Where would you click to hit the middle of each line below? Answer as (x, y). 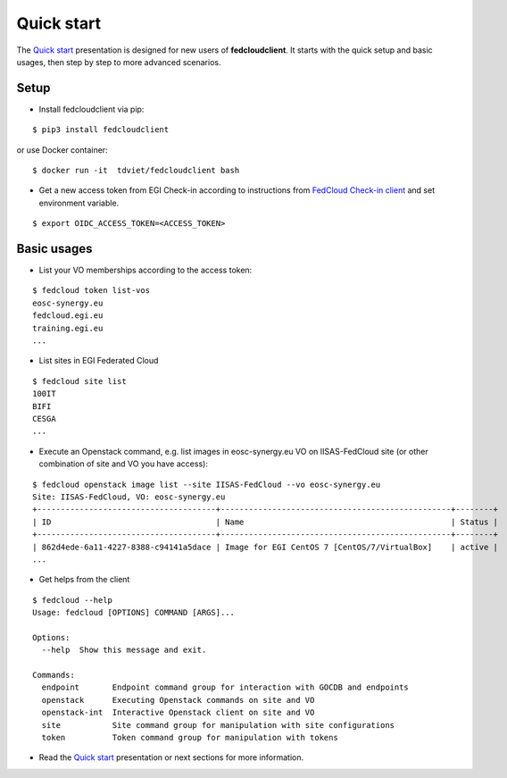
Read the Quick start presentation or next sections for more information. (171, 757)
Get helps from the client (84, 580)
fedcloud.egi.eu (68, 316)
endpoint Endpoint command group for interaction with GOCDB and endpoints (225, 687)
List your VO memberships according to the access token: (145, 270)
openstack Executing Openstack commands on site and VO (178, 700)
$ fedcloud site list (79, 381)
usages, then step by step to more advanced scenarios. (119, 62)
